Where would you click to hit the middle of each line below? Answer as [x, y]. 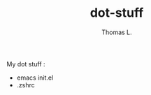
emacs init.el [35, 78]
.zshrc [26, 85]
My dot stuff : [26, 64]
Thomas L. [117, 32]
